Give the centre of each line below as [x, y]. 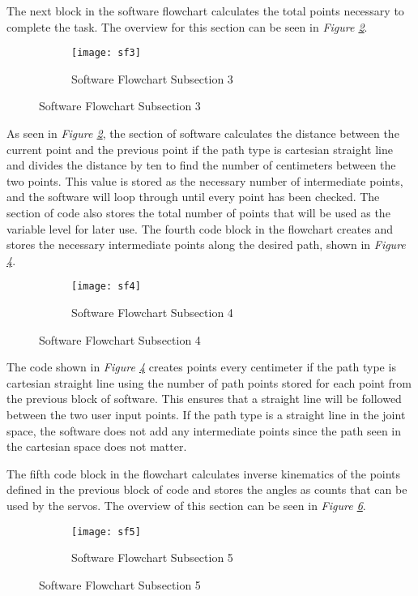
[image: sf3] [106, 53]
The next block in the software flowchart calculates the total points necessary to [205, 11]
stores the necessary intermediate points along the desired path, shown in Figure [206, 244]
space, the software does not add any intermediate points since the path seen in [204, 430]
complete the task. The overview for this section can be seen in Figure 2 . [187, 26]
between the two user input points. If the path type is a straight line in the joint [206, 414]
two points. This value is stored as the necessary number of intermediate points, [205, 180]
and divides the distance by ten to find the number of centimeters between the [201, 165]
